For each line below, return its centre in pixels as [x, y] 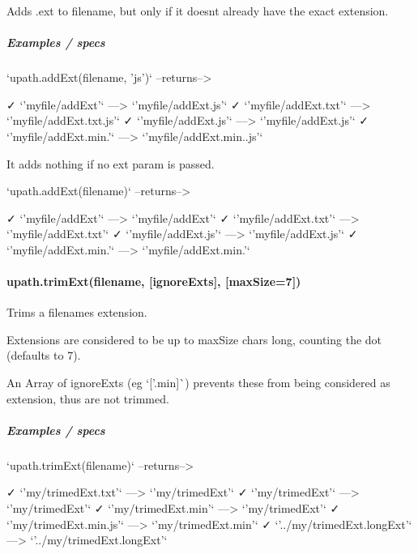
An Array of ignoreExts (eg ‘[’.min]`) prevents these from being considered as [198, 383]
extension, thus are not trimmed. [88, 398]
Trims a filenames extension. [77, 312]
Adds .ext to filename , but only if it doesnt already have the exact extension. [198, 11]
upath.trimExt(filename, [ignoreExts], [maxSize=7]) [154, 281]
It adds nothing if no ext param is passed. [111, 163]
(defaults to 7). [44, 355]
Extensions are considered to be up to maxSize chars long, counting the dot [194, 339]
